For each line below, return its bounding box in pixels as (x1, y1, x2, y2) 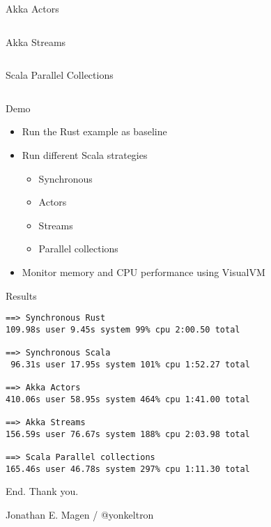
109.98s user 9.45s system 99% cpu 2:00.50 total (6, 324, 240, 335)
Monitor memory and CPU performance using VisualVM (22, 264, 265, 279)
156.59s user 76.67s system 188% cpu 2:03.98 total (6, 429, 250, 439)
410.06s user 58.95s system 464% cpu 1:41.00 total (6, 394, 250, 404)
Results (6, 288, 37, 303)
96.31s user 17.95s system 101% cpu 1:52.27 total (10, 359, 250, 369)
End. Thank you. (6, 484, 79, 498)
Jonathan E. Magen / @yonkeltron (6, 507, 154, 521)
